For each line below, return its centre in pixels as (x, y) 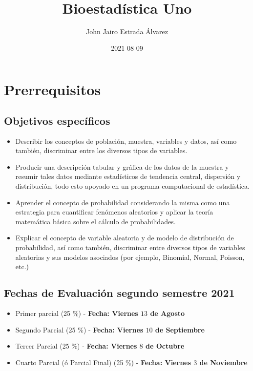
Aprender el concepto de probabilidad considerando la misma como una (123, 202)
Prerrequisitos (53, 89)
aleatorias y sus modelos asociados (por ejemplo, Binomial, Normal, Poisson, (130, 257)
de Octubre (165, 346)
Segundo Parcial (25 (45, 329)
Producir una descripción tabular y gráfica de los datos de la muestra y (122, 166)
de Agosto (168, 313)
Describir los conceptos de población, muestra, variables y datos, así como (126, 141)
